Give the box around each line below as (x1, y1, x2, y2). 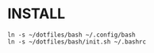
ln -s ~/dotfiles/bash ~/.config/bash (7, 31, 136, 39)
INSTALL (7, 5, 66, 23)
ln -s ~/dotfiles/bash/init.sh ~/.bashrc (7, 37, 147, 46)
